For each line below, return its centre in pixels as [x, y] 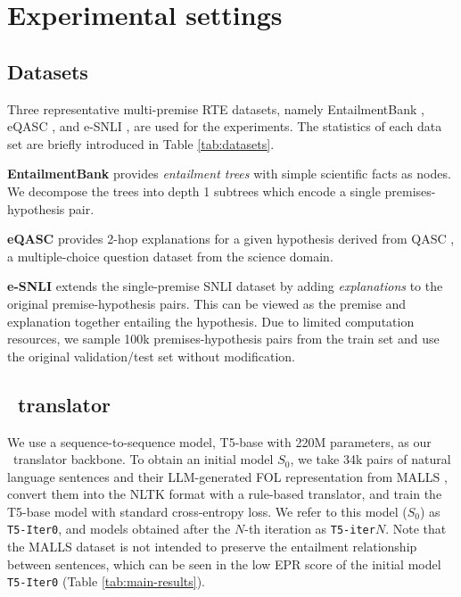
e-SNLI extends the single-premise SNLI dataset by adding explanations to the [225, 286]
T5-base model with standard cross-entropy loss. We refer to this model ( [207, 511]
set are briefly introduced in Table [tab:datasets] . [141, 143]
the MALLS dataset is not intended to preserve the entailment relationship [212, 547]
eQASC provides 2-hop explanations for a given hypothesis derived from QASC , [231, 239]
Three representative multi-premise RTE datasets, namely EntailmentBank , [216, 108]
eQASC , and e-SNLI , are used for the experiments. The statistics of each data [225, 126]
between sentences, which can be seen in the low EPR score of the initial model [224, 564]
